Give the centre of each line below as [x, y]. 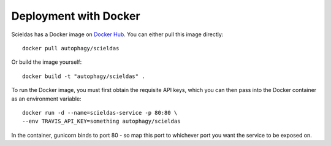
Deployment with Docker [76, 16]
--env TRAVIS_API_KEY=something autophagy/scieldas [101, 121]
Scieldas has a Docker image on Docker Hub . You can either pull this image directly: [117, 34]
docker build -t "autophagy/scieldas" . [84, 76]
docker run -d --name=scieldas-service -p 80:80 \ [100, 113]
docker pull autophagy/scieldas [71, 48]
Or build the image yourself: [47, 62]
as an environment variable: [47, 99]
